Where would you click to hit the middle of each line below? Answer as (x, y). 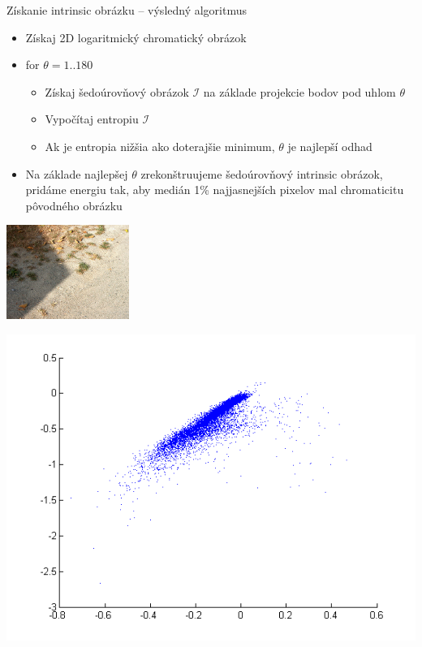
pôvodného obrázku (74, 205)
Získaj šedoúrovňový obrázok (117, 91)
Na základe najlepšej (77, 173)
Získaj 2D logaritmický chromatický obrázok (136, 37)
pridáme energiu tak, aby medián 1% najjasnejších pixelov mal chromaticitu (215, 190)
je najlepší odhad (330, 146)
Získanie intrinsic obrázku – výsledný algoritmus (127, 10)
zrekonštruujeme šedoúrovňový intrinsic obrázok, (262, 173)
